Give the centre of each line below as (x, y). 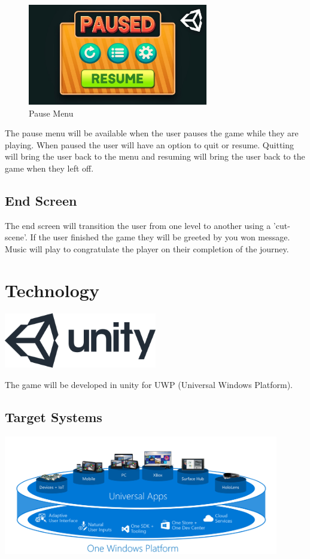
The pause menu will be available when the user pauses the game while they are (152, 133)
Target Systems (54, 416)
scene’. (16, 237)
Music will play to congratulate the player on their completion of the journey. (147, 248)
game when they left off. (49, 168)
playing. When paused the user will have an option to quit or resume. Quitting (149, 144)
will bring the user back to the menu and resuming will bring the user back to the (155, 156)
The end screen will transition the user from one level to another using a (138, 225)
